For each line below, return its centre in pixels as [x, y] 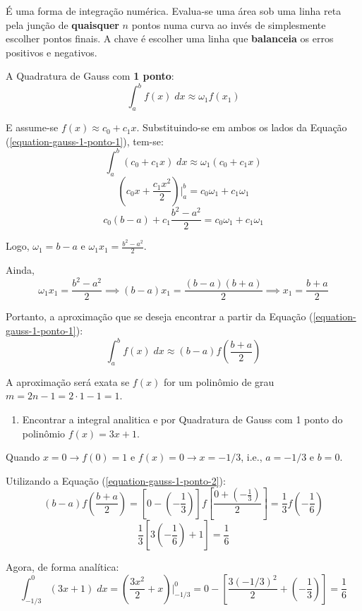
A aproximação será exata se [68, 381]
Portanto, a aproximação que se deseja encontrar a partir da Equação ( [159, 316]
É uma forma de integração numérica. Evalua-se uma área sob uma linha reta [174, 11]
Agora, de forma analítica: [62, 567]
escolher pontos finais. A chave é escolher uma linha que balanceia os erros [170, 38]
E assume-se [32, 127]
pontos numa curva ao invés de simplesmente [229, 24]
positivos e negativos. [52, 52]
